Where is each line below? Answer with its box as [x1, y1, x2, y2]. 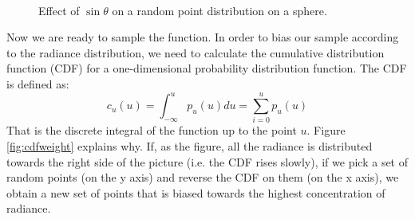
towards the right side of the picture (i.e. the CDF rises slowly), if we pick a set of [6, 153, 409, 170]
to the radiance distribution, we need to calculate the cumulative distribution [6, 44, 385, 61]
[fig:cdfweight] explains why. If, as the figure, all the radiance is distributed [6, 137, 373, 154]
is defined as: [6, 75, 69, 92]
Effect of [38, 2, 80, 18]
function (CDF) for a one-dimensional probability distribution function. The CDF [6, 60, 407, 76]
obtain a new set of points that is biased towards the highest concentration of [6, 184, 385, 201]
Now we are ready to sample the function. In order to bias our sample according [6, 29, 399, 45]
